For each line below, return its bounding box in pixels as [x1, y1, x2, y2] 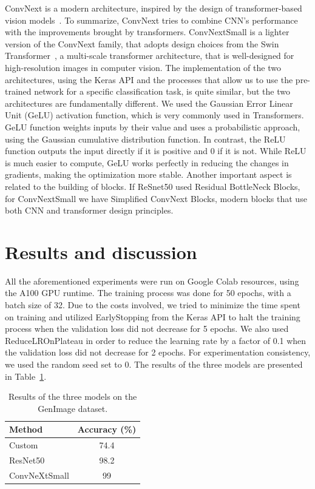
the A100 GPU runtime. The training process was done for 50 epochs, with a [5, 286, 291, 299]
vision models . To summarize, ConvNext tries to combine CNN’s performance [5, 13, 298, 26]
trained [5, 85, 32, 98]
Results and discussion [5, 239, 197, 264]
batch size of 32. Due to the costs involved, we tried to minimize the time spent [5, 298, 300, 311]
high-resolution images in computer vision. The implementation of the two [5, 61, 281, 73]
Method [9, 423, 43, 436]
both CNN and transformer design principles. [5, 204, 174, 217]
